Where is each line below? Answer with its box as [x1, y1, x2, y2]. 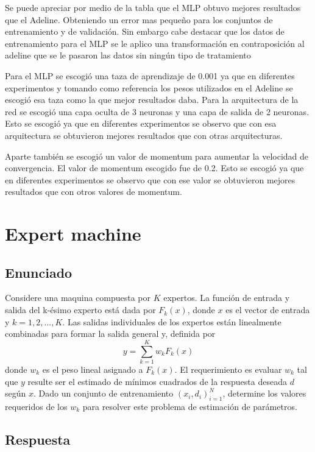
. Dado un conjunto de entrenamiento [33, 387, 174, 400]
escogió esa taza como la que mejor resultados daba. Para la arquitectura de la [5, 93, 299, 106]
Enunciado [5, 263, 73, 281]
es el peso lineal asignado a [42, 362, 143, 375]
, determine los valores [222, 387, 306, 400]
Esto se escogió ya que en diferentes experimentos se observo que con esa [5, 117, 277, 130]
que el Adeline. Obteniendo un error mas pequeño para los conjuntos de [5, 13, 273, 26]
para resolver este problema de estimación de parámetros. [82, 400, 297, 412]
